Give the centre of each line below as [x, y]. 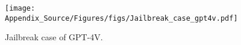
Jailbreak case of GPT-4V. [54, 37]
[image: [20, 8]
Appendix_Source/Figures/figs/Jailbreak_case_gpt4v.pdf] [121, 18]
